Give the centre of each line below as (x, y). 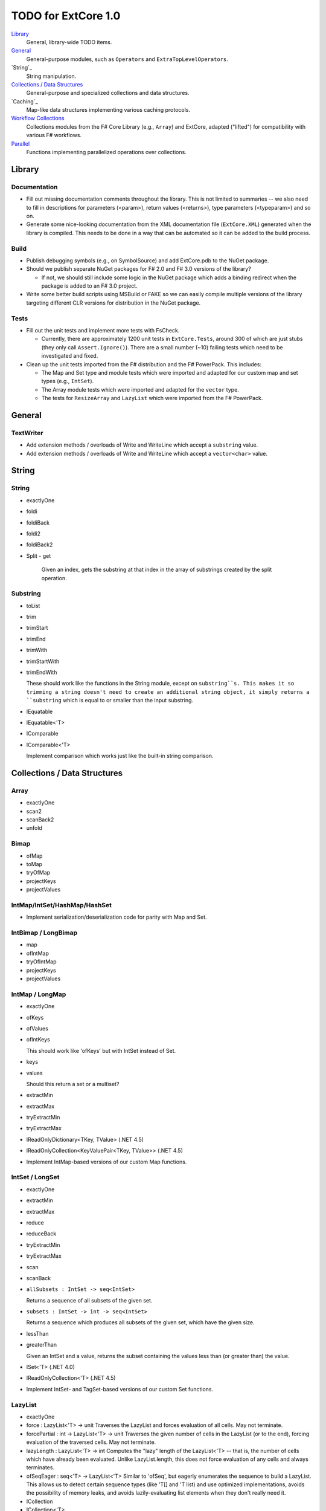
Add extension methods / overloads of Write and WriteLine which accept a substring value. (142, 445)
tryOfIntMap (41, 962)
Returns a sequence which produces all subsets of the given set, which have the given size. (140, 1322)
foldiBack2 (40, 545)
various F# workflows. (54, 135)
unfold (34, 828)
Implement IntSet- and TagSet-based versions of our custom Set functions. (120, 1389)
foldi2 (34, 533)
